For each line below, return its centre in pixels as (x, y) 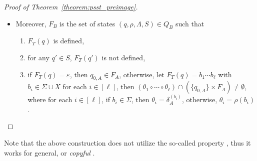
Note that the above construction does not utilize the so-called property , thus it (127, 142)
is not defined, (123, 57)
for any (38, 57)
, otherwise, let (142, 74)
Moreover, (31, 23)
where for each (50, 99)
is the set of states (87, 23)
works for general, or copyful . (49, 152)
